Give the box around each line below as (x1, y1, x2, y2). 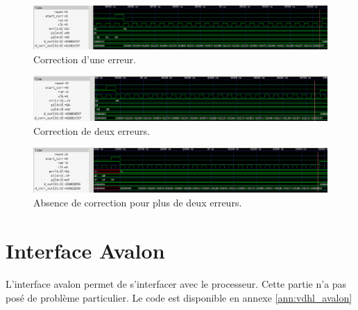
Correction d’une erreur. (33, 51, 136, 66)
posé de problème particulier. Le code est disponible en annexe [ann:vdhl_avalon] (6, 291, 352, 305)
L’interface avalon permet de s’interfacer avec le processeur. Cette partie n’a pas (6, 277, 347, 291)
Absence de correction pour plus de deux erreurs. (33, 195, 242, 209)
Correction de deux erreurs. (33, 123, 150, 138)
